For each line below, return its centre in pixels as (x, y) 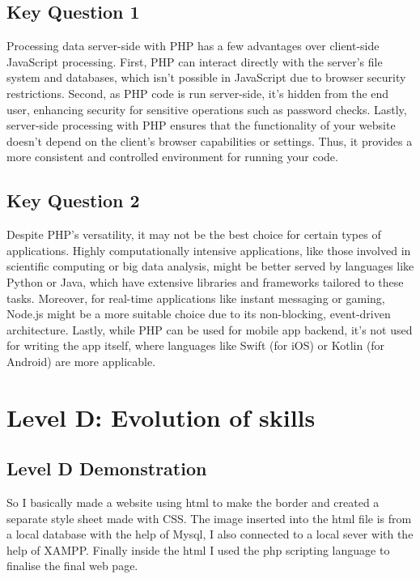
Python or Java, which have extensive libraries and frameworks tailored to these (205, 281)
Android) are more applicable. (81, 361)
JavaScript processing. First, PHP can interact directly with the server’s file (195, 61)
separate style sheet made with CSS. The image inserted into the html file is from (209, 518)
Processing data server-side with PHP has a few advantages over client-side (193, 46)
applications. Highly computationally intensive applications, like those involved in (209, 250)
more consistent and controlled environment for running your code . (172, 157)
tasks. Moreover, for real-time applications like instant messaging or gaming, (196, 298)
